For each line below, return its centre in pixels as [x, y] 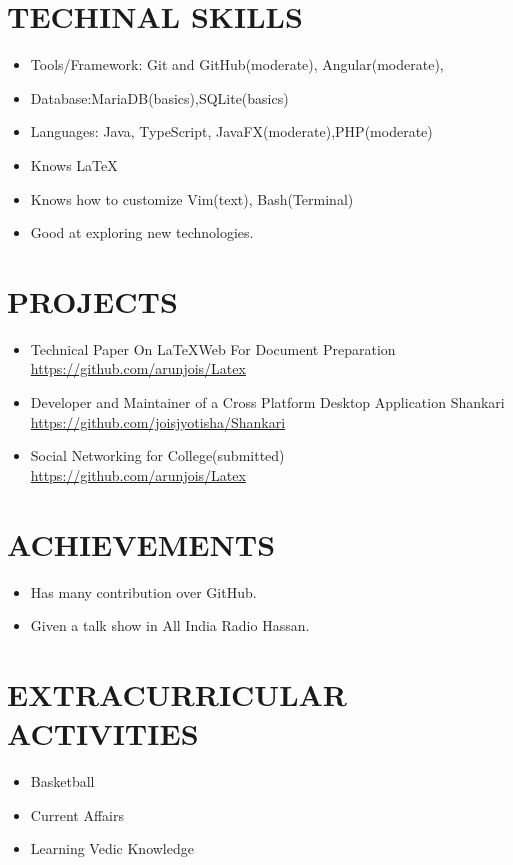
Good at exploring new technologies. [142, 232]
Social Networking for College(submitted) [157, 455]
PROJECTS [92, 300]
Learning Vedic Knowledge [112, 848]
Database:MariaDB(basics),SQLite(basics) [159, 97]
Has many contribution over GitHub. [143, 591]
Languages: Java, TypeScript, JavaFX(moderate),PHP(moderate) [231, 131]
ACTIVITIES [103, 733]
